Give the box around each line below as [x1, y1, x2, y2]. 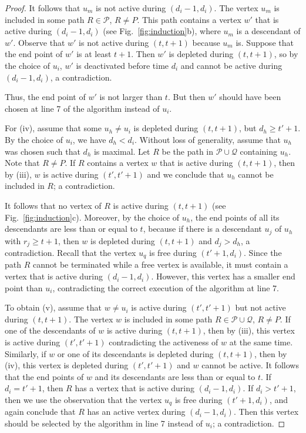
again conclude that [5, 405, 76, 418]
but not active [235, 301, 286, 314]
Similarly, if [5, 347, 46, 359]
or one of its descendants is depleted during [57, 347, 214, 359]
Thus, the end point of [5, 91, 86, 103]
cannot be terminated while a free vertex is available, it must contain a [32, 258, 288, 271]
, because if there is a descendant [143, 222, 262, 235]
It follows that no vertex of [5, 199, 102, 211]
